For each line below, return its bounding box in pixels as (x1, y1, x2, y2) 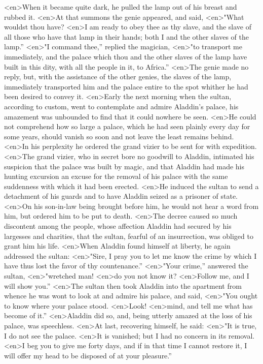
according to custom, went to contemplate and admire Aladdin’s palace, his (4, 101, 239, 111)
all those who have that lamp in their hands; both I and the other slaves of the (4, 31, 249, 42)
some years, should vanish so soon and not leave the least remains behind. (4, 131, 234, 141)
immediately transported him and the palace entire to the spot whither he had (4, 81, 248, 92)
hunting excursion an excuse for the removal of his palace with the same (4, 171, 228, 181)
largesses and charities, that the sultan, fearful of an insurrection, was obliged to (4, 230, 253, 241)
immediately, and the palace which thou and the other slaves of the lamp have (4, 51, 247, 62)
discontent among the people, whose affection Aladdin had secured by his (4, 221, 232, 231)
